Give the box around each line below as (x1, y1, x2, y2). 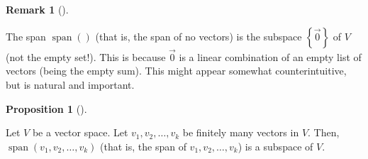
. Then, (308, 125, 340, 140)
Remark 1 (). (6, 2, 69, 16)
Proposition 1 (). (6, 101, 87, 116)
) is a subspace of (238, 138, 313, 153)
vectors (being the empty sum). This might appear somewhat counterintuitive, (6, 63, 347, 78)
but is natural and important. (6, 77, 135, 92)
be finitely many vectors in (182, 125, 299, 140)
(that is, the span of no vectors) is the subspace (95, 28, 302, 43)
